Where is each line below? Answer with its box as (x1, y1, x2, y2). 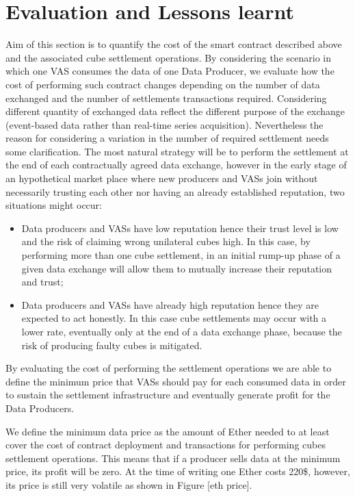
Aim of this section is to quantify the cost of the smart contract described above (5, 37, 342, 51)
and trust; (21, 275, 64, 289)
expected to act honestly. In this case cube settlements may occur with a (21, 311, 327, 325)
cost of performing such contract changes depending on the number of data (5, 77, 320, 91)
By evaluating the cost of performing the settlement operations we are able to (5, 361, 332, 375)
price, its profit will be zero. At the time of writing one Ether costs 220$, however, (5, 464, 350, 479)
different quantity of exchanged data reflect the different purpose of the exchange (5, 104, 345, 118)
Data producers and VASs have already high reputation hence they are (21, 297, 319, 311)
